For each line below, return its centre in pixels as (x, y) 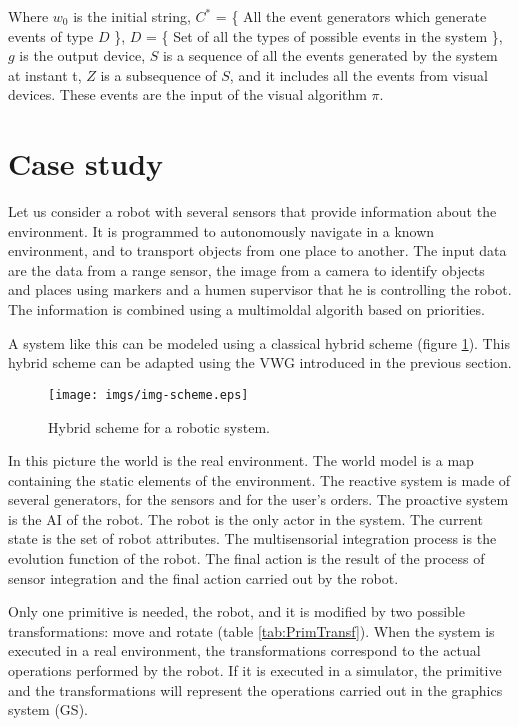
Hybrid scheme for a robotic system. (159, 426)
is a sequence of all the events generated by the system (330, 55)
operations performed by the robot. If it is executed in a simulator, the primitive (255, 670)
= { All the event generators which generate (351, 16)
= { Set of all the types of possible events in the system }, (324, 35)
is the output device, (82, 55)
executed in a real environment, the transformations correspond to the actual (244, 650)
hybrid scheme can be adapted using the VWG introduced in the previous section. (260, 362)
